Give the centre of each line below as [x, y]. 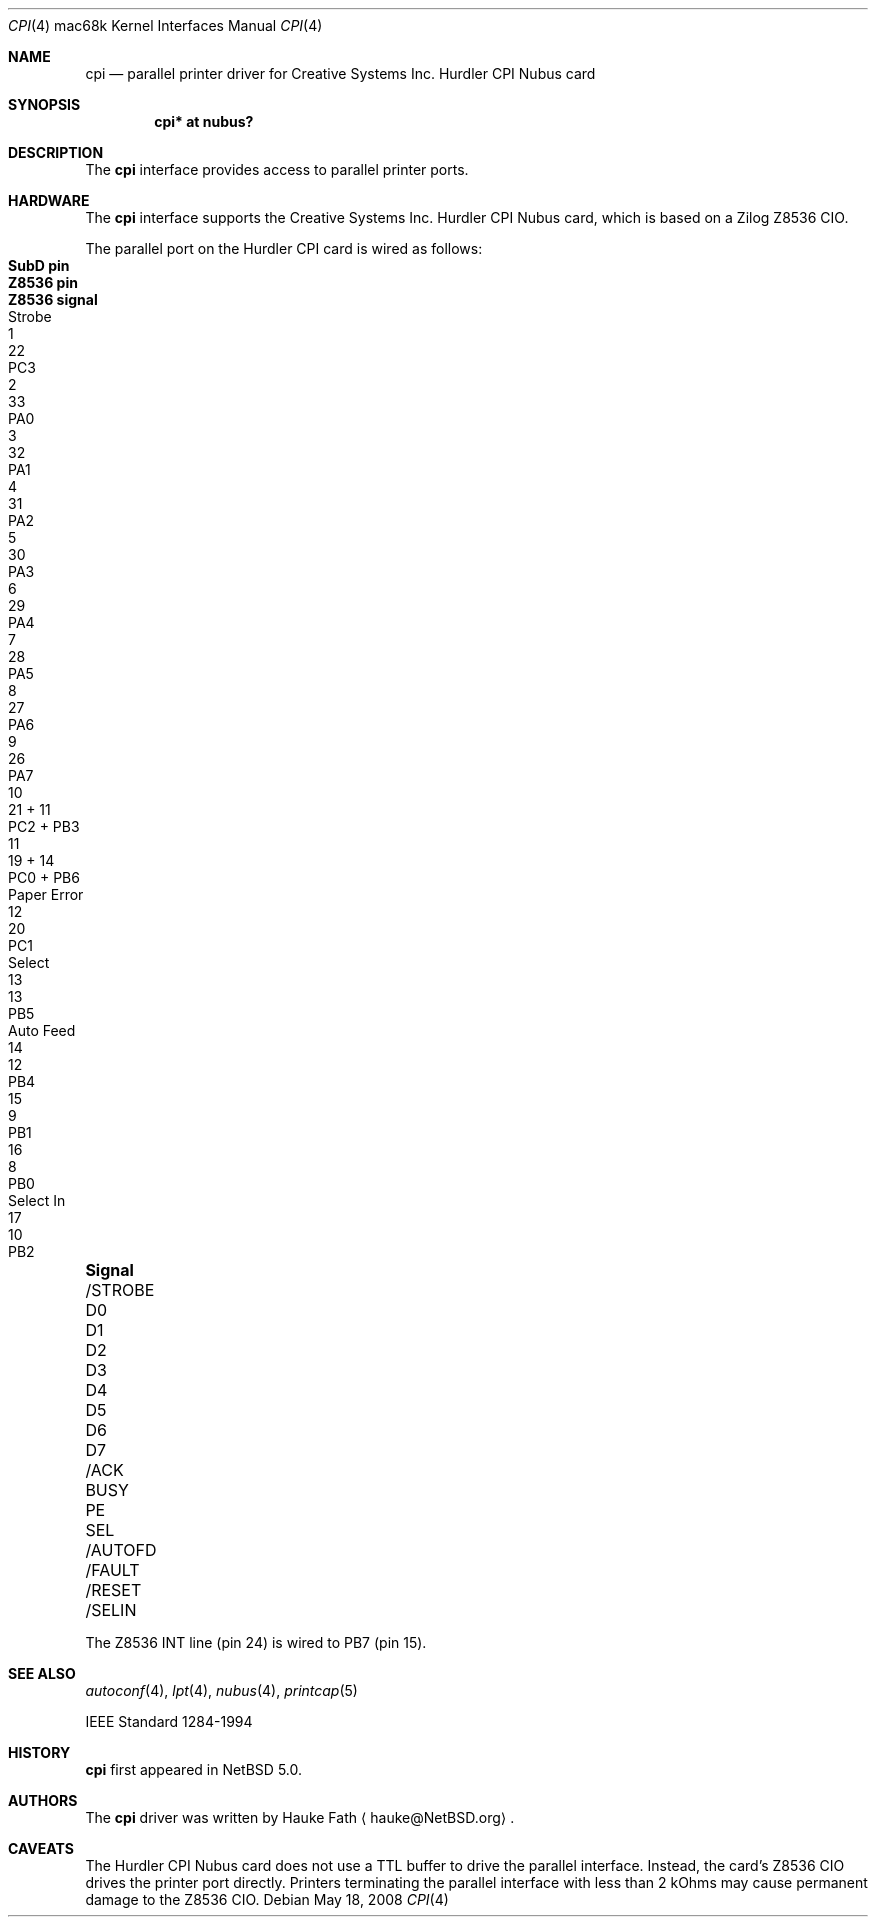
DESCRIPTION [56, 152]
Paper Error [46, 894]
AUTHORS [43, 1800]
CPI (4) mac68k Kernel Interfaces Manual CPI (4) [165, 25]
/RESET [113, 1590]
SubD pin [39, 265]
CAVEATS [41, 1848]
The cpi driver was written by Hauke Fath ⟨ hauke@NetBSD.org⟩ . [300, 1817]
